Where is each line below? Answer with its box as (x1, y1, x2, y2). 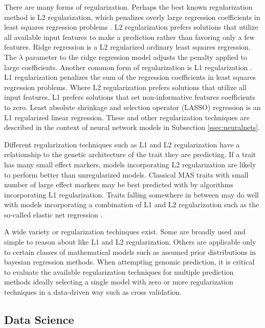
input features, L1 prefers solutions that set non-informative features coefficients (4, 92, 255, 102)
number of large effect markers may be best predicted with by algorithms (4, 179, 234, 190)
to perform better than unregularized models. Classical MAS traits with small (4, 169, 249, 180)
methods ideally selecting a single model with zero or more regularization (4, 276, 234, 287)
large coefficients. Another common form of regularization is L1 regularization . (4, 61, 252, 72)
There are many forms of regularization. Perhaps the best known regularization (4, 2, 253, 12)
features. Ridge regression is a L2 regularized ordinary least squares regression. (4, 41, 251, 52)
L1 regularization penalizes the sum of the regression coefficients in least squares (4, 72, 256, 82)
